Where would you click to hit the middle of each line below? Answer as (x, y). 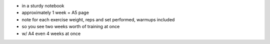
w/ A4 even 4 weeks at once (51, 33)
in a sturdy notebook (43, 6)
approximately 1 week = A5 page (55, 13)
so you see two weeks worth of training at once (71, 27)
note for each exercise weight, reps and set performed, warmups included (98, 19)
